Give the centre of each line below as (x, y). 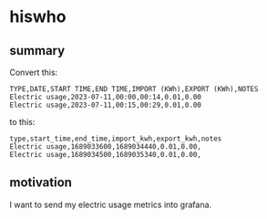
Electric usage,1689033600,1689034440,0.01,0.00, (106, 147)
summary (37, 51)
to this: (22, 122)
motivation (41, 183)
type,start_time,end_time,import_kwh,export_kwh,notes (116, 139)
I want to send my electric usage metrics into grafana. (111, 204)
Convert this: (34, 72)
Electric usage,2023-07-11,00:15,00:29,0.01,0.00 (106, 105)
